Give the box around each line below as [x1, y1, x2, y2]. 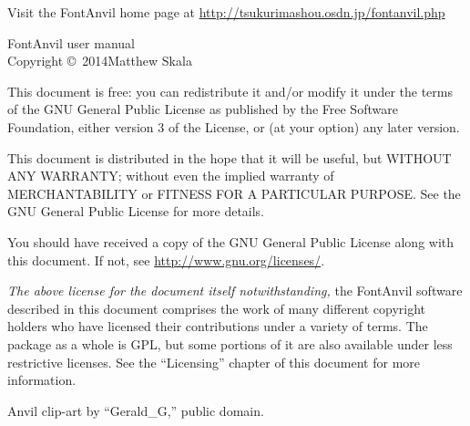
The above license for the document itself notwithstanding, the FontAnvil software [7, 281, 463, 300]
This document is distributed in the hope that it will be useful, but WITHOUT [7, 148, 452, 167]
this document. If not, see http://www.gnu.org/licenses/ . [7, 250, 325, 269]
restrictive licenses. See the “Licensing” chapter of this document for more [7, 352, 420, 371]
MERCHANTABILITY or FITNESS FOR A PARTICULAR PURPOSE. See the [7, 183, 461, 203]
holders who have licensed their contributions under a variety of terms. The [7, 317, 428, 336]
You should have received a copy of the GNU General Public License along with [7, 232, 455, 251]
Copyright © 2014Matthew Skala [7, 51, 192, 70]
